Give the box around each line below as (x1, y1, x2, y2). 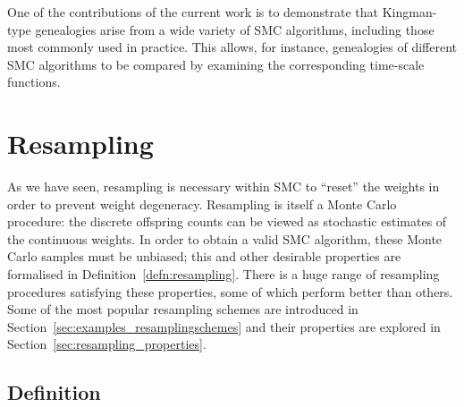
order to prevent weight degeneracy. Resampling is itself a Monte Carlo (7, 194, 397, 213)
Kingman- (382, 3, 437, 21)
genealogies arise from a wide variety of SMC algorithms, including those (35, 20, 434, 38)
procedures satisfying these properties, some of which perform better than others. (7, 282, 453, 301)
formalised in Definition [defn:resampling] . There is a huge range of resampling (7, 265, 440, 284)
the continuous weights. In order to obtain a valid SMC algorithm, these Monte (7, 229, 443, 248)
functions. (7, 72, 61, 91)
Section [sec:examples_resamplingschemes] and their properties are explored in (7, 317, 441, 335)
